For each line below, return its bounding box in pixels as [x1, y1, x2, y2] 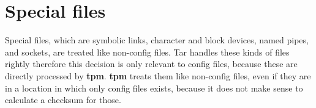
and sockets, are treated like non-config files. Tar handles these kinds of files [5, 45, 290, 58]
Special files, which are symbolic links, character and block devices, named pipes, [5, 34, 309, 46]
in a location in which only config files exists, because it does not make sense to [5, 81, 303, 94]
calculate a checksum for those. [5, 93, 121, 106]
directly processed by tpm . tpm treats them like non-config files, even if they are [5, 69, 311, 82]
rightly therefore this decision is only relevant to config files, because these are [5, 57, 298, 70]
